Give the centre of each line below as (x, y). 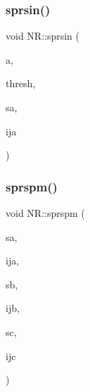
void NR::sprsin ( (43, 36)
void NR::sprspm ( (45, 213)
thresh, (21, 83)
